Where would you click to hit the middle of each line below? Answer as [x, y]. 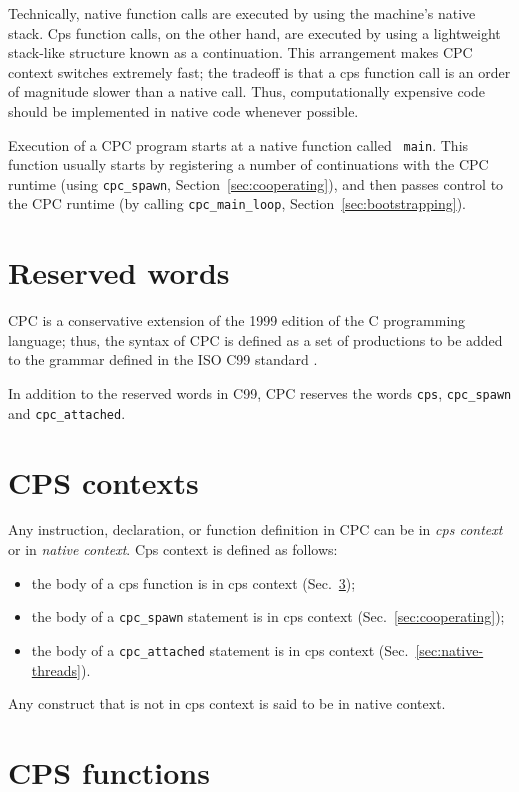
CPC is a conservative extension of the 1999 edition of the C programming [237, 320]
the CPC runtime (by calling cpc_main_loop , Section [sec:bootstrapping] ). [237, 203]
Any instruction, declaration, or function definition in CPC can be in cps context [255, 529]
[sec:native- [449, 649]
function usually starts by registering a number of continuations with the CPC [248, 164]
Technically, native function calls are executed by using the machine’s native [242, 13]
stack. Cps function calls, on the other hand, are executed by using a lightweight [254, 32]
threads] [56, 669]
